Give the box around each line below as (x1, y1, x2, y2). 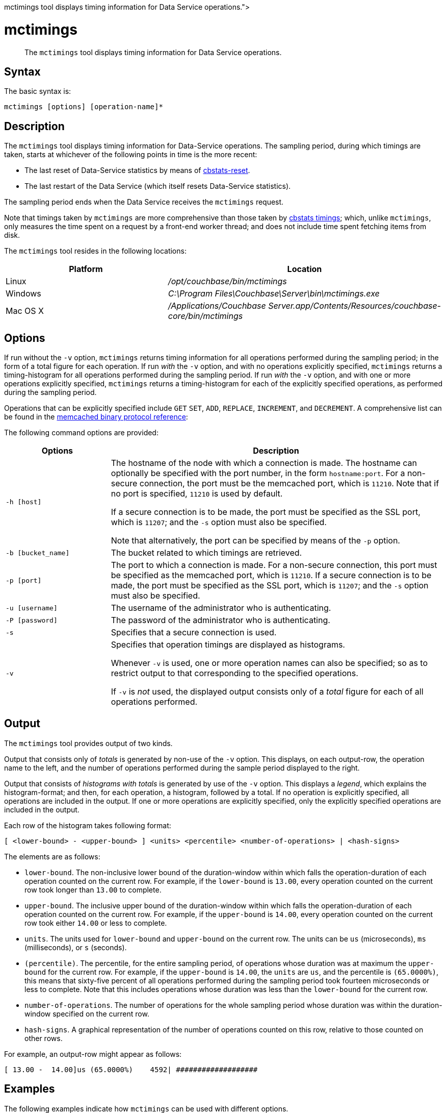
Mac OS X (6, 306, 44, 316)
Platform (69, 264, 103, 275)
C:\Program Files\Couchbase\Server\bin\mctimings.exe (168, 288, 380, 299)
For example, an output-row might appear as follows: (4, 1049, 182, 1058)
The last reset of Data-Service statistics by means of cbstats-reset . (24, 166, 250, 175)
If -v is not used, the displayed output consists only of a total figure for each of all (111, 686, 424, 697)
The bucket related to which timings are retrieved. (111, 548, 302, 558)
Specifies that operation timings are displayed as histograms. (111, 639, 345, 650)
